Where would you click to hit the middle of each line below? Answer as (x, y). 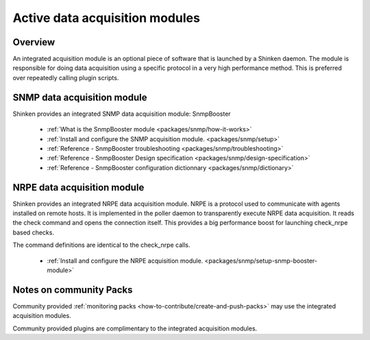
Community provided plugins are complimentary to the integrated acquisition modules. (135, 328)
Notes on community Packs (73, 290)
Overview (34, 42)
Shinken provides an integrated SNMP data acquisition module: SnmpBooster (122, 114)
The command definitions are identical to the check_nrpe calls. (101, 245)
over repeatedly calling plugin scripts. (66, 77)
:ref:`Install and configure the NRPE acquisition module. (125, 260)
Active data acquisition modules (106, 18)
